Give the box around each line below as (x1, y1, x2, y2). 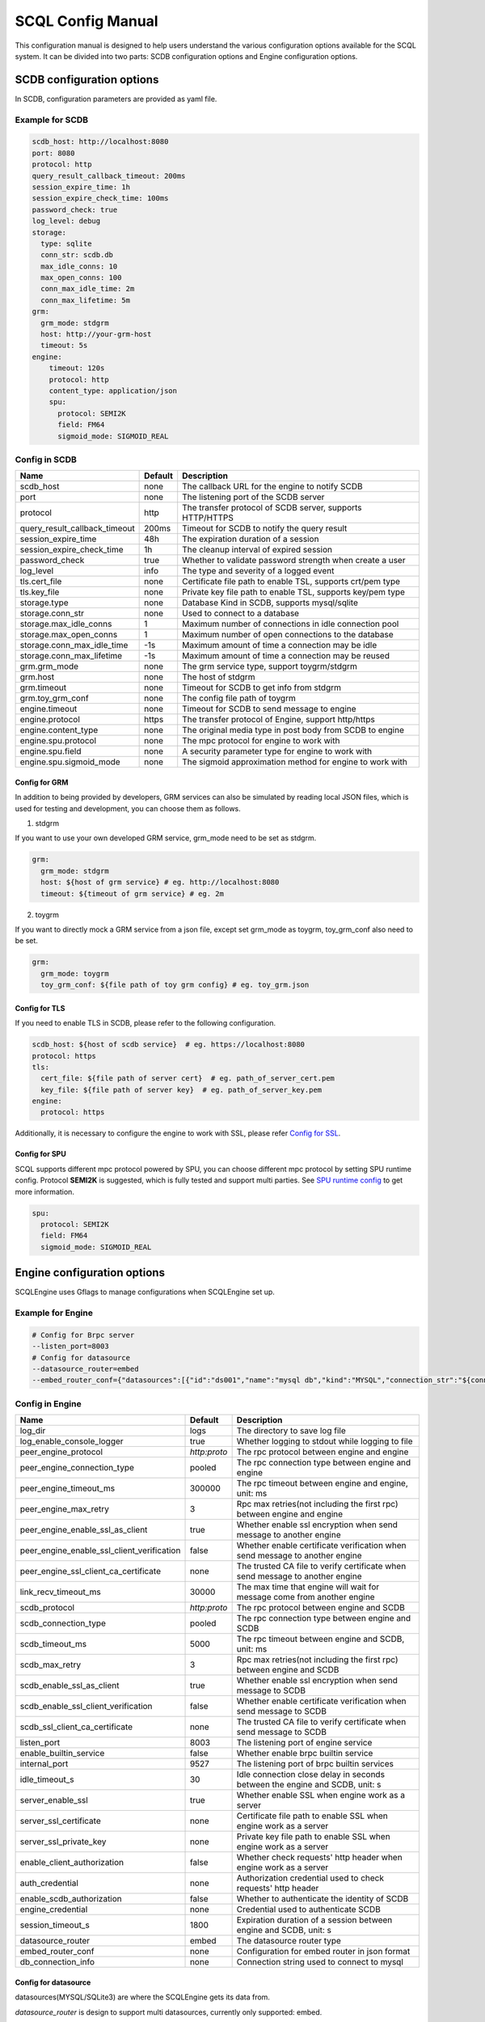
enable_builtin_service (19, 1748, 105, 1759)
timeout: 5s (40, 341, 88, 350)
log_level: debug (32, 217, 101, 226)
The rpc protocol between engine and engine (236, 1446, 409, 1457)
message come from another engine (236, 1592, 375, 1603)
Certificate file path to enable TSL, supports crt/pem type (182, 576, 400, 587)
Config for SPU (15, 1149, 66, 1159)
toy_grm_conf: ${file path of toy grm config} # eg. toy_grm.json (40, 980, 310, 990)
